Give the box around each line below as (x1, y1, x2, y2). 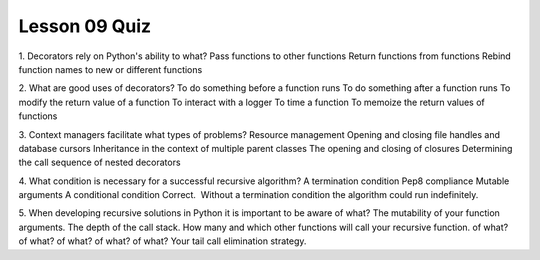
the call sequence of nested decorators (18, 156, 181, 169)
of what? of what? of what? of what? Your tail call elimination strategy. (18, 235, 307, 247)
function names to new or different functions (18, 63, 203, 75)
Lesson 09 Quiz (18, 15, 152, 37)
